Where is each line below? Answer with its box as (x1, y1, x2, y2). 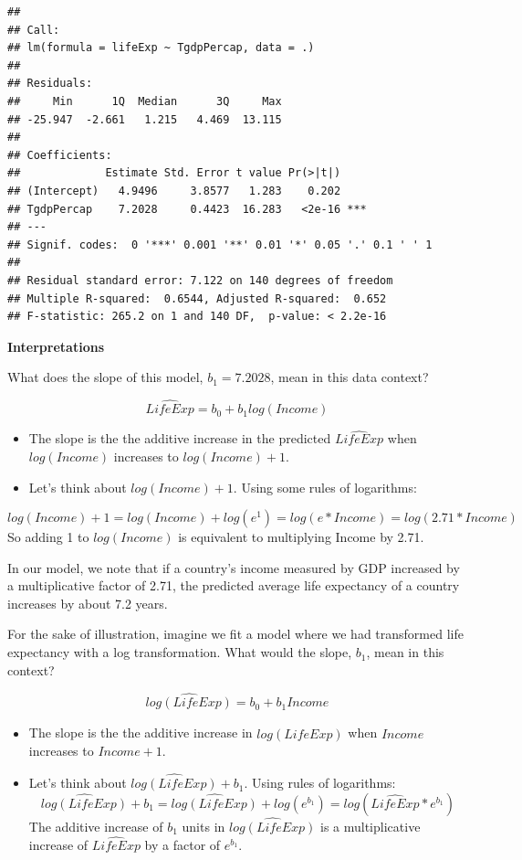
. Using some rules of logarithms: (233, 477, 417, 496)
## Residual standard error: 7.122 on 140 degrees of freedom (7, 273, 393, 287)
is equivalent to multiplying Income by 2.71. (178, 527, 424, 547)
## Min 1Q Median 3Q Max (7, 94, 282, 108)
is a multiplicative (319, 816, 421, 835)
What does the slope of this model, (7, 367, 204, 387)
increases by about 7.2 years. (7, 593, 168, 612)
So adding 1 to (7, 527, 89, 547)
